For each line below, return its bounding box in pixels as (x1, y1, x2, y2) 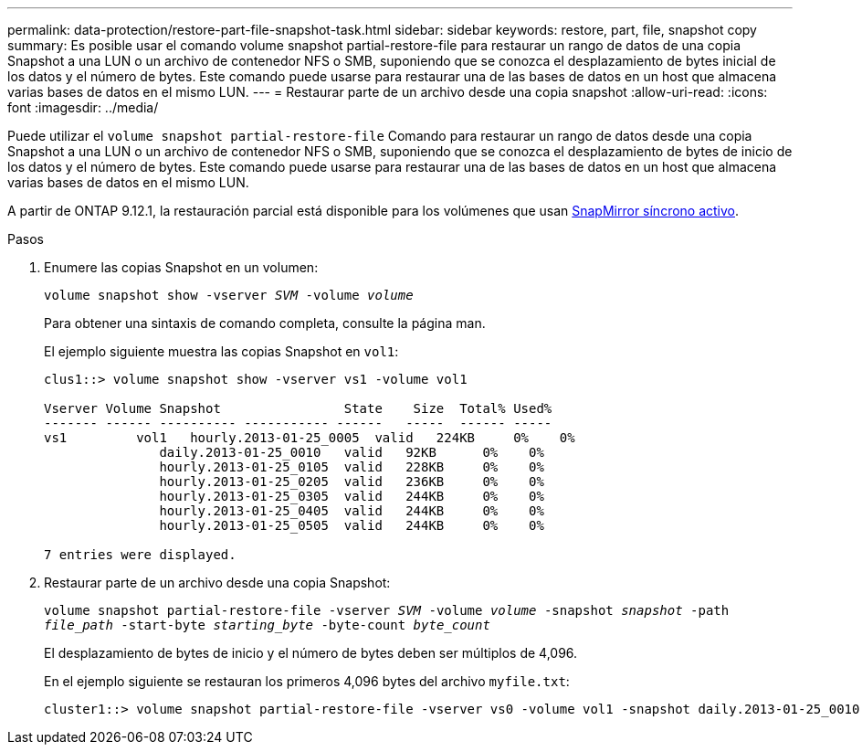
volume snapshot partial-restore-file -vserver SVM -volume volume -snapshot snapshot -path (44, 603, 730, 618)
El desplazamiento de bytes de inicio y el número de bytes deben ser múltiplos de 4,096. (44, 645, 578, 661)
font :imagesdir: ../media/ (7, 100, 159, 115)
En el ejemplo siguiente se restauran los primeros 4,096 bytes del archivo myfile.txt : (44, 673, 570, 689)
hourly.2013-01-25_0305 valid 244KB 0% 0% (159, 489, 544, 503)
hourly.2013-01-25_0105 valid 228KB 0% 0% (159, 460, 544, 474)
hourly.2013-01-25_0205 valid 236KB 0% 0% (159, 474, 544, 489)
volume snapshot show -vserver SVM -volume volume (44, 288, 414, 302)
